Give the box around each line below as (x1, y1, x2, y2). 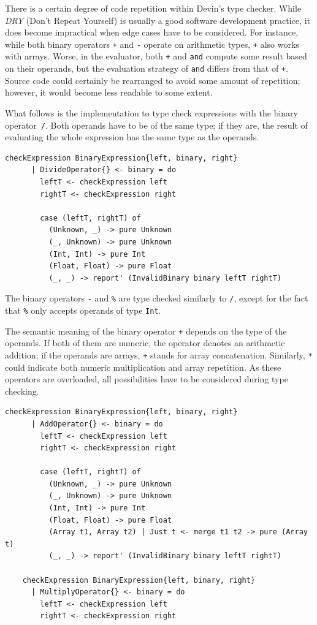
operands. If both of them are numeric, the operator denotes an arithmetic (5, 336, 285, 349)
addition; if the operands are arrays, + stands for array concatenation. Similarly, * (5, 348, 313, 361)
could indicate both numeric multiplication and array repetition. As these (5, 360, 281, 373)
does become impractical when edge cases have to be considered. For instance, (5, 26, 299, 39)
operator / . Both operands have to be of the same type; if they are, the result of (5, 118, 308, 131)
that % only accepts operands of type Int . (5, 303, 161, 316)
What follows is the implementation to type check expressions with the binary (5, 106, 299, 119)
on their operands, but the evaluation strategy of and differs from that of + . (5, 62, 288, 75)
